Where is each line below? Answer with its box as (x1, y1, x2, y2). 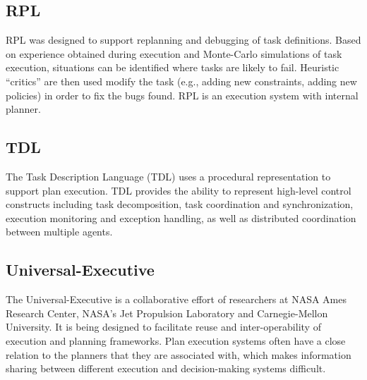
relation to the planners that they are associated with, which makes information (6, 347, 351, 362)
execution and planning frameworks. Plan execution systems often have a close (6, 333, 346, 348)
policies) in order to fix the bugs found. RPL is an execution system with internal (6, 87, 359, 102)
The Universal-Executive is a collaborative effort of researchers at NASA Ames (6, 292, 347, 307)
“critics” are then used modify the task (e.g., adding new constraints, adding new (6, 73, 357, 88)
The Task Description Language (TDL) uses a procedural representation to (6, 168, 331, 183)
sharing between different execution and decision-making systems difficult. (6, 361, 326, 376)
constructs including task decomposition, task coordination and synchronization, (6, 197, 354, 212)
